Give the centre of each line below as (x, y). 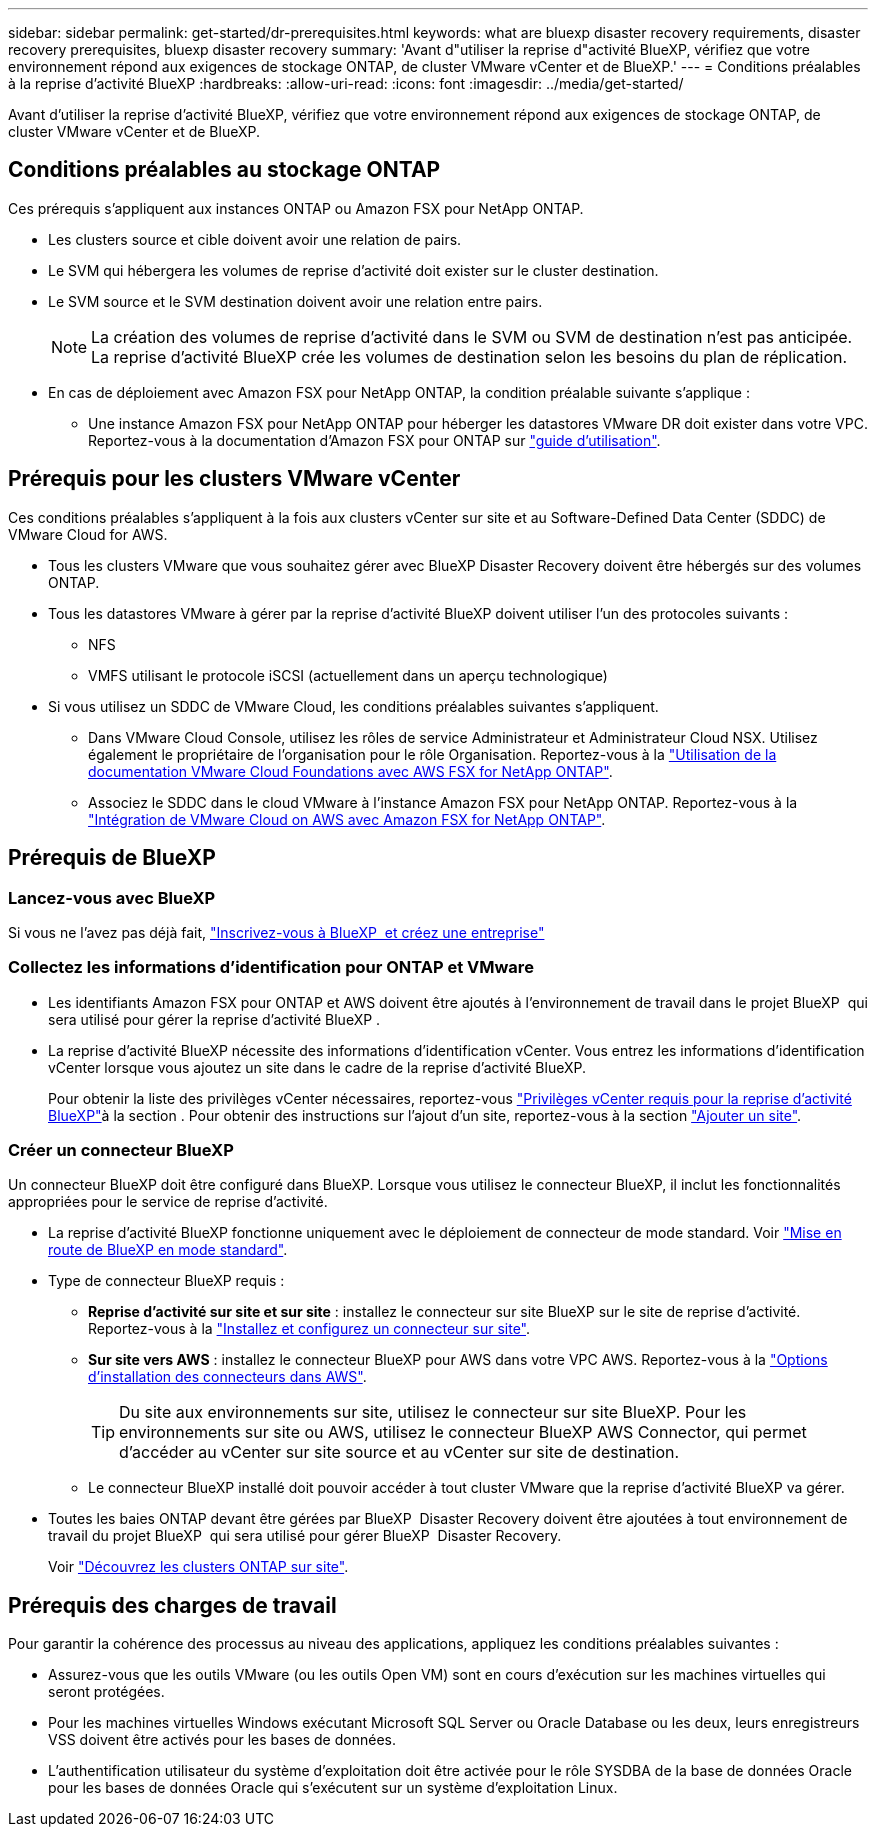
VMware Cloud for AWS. (88, 534)
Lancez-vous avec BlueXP (112, 897)
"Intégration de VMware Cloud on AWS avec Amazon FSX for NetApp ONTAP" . (347, 819)
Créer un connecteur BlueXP (121, 1150)
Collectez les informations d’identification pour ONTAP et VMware (271, 967)
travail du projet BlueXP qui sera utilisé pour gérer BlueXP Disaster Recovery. (305, 1536)
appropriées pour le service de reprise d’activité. (168, 1202)
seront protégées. (106, 1692)
